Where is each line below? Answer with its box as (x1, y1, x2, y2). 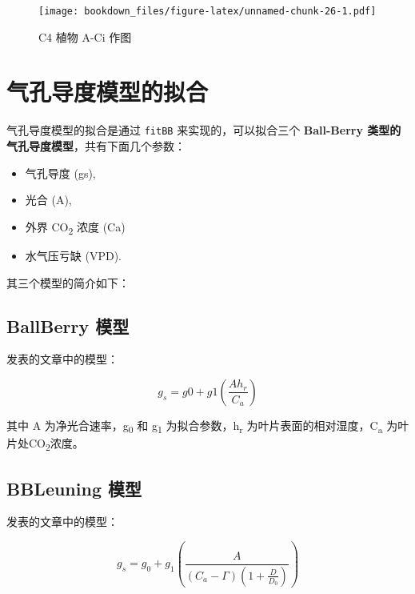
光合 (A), (25, 191, 72, 208)
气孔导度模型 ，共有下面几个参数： (6, 138, 186, 155)
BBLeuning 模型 (6, 476, 142, 500)
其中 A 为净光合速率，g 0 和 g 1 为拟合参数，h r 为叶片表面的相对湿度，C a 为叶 (6, 416, 409, 435)
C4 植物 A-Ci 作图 (38, 28, 132, 45)
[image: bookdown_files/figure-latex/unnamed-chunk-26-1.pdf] (38, 6, 377, 17)
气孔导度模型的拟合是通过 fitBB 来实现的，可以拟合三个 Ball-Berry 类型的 (6, 122, 401, 138)
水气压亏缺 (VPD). (25, 247, 122, 263)
